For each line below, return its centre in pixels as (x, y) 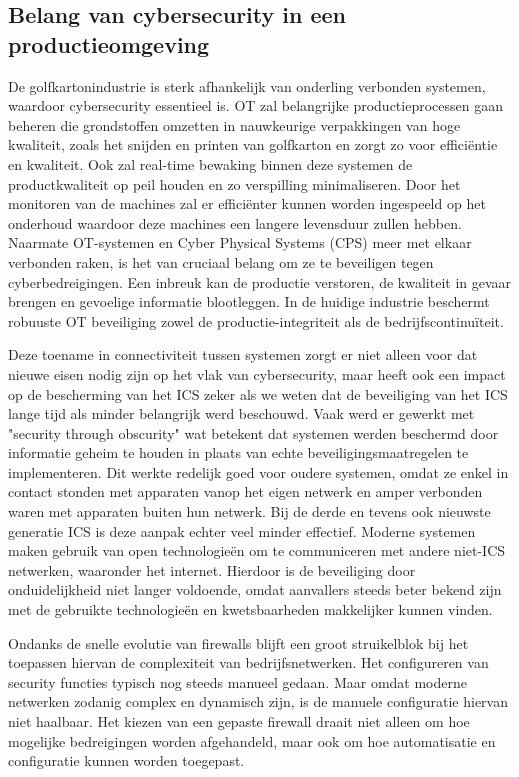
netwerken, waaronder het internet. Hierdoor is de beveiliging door (212, 569)
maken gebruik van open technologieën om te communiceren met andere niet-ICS (257, 550)
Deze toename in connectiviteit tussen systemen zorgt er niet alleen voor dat (243, 354)
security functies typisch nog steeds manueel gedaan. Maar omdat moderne (237, 681)
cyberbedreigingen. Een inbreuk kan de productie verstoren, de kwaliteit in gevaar (260, 281)
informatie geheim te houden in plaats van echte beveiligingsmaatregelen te (238, 452)
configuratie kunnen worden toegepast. (126, 760)
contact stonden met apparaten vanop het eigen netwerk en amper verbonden (245, 491)
